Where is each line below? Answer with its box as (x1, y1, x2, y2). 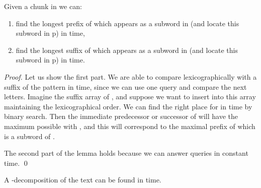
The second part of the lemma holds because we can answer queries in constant (4, 148, 248, 158)
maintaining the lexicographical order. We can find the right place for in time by (4, 101, 252, 111)
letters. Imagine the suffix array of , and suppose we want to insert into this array (4, 91, 256, 102)
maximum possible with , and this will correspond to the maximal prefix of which (4, 120, 255, 131)
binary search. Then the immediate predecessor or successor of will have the (4, 111, 238, 121)
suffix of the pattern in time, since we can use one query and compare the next (4, 81, 247, 92)
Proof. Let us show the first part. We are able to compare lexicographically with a (4, 71, 257, 82)
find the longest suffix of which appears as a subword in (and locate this (16, 44, 238, 55)
